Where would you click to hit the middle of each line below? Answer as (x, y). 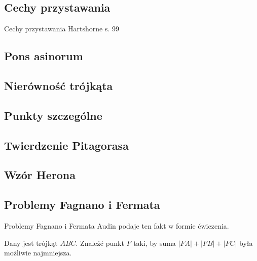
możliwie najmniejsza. (38, 253)
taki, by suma (155, 243)
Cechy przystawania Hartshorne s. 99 (62, 29)
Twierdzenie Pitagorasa (66, 145)
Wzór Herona (40, 175)
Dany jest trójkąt (31, 243)
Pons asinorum (44, 56)
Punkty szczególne (53, 115)
